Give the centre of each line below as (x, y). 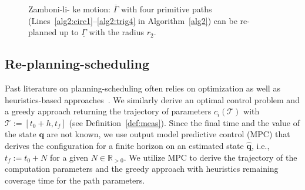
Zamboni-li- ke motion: (69, 9)
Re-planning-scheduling (77, 64)
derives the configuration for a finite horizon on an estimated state (124, 145)
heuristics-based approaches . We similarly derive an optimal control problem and (152, 99)
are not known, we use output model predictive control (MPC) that (168, 134)
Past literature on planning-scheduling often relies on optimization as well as (143, 88)
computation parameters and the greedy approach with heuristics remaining (142, 169)
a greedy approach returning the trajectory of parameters (108, 111)
